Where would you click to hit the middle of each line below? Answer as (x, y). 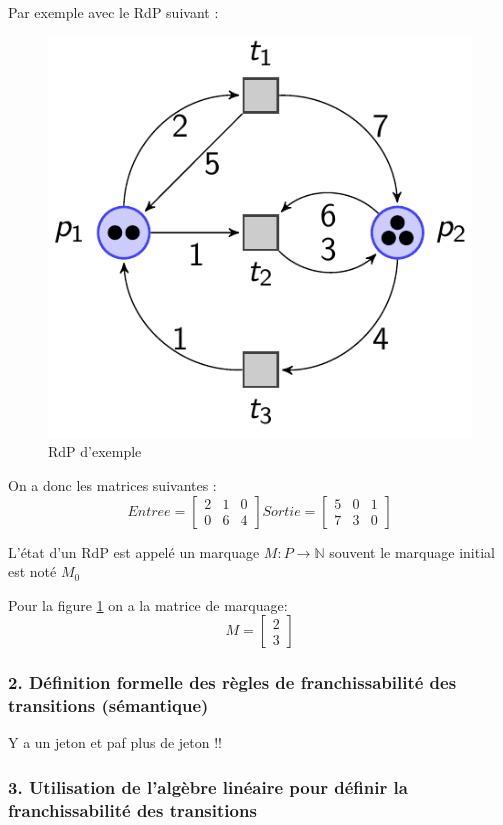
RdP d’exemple (95, 451)
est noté (32, 571)
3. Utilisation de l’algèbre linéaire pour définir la (208, 786)
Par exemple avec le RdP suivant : (113, 12)
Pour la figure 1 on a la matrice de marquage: (148, 604)
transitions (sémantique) (108, 705)
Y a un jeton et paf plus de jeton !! (115, 742)
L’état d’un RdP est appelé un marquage (134, 551)
